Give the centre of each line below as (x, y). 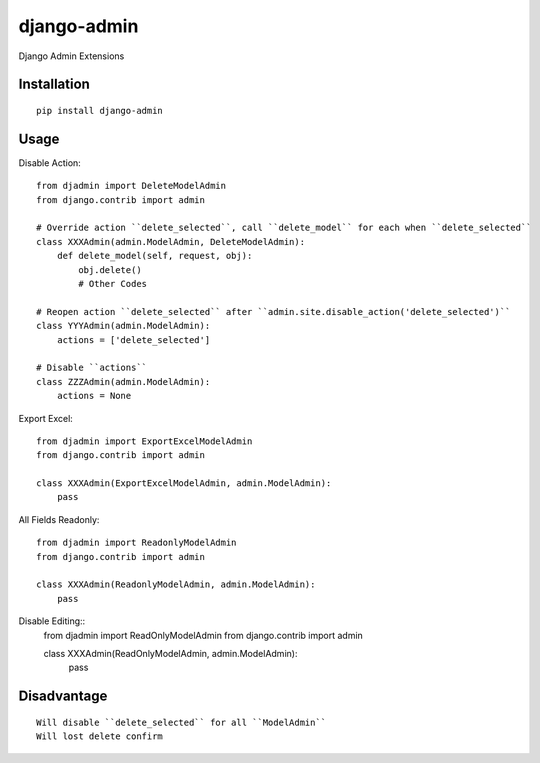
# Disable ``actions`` (92, 368)
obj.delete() (110, 269)
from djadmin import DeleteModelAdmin (131, 186)
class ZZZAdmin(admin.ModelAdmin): (123, 381)
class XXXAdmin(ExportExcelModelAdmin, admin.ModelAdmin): (184, 483)
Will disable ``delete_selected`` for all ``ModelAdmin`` (181, 722)
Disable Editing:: (52, 621)
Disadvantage (63, 696)
